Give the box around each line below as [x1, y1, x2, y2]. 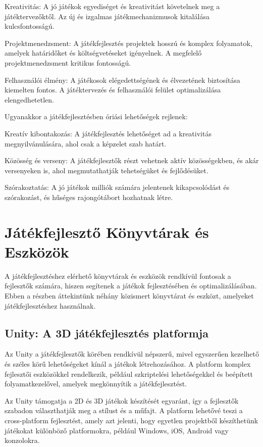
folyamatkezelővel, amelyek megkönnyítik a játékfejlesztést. [5, 378, 187, 389]
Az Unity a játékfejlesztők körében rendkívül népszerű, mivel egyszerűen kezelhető [5, 349, 259, 359]
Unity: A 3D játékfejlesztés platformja [5, 325, 208, 340]
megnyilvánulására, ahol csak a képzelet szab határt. [5, 138, 167, 148]
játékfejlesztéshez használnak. [5, 300, 96, 311]
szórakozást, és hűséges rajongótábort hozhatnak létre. [5, 191, 173, 202]
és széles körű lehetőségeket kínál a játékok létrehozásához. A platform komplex [5, 358, 251, 369]
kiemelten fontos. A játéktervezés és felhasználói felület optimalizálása [5, 84, 221, 95]
